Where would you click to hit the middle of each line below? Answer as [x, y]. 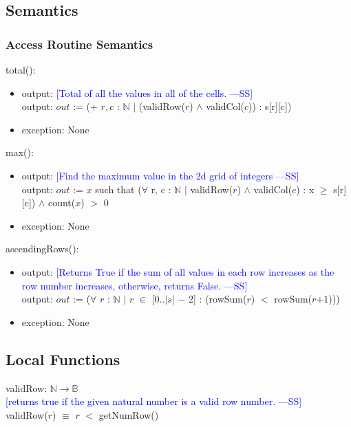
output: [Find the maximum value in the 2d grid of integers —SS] [160, 175]
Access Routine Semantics [79, 44]
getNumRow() [129, 414]
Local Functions [63, 359]
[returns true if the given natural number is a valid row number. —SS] [154, 401]
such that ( [118, 189]
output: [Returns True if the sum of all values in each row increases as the [178, 271]
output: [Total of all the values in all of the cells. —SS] [137, 92]
